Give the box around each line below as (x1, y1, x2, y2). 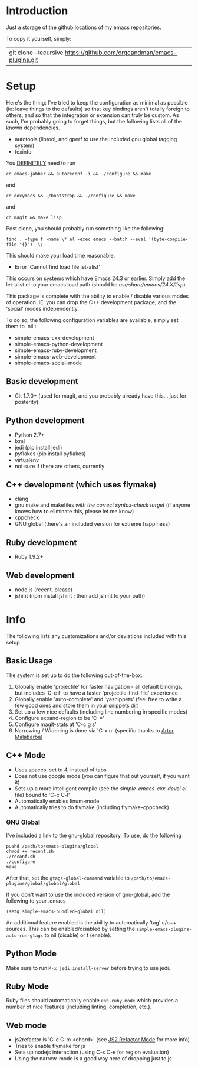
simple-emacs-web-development (14, 353, 96, 360)
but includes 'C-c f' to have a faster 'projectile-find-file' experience (14, 689, 179, 696)
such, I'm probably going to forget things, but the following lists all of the (6, 118, 183, 125)
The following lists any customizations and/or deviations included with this (6, 632, 187, 639)
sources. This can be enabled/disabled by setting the (6, 925, 136, 932)
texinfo (14, 148, 32, 155)
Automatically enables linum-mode (14, 797, 100, 805)
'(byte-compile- (148, 236, 189, 242)
